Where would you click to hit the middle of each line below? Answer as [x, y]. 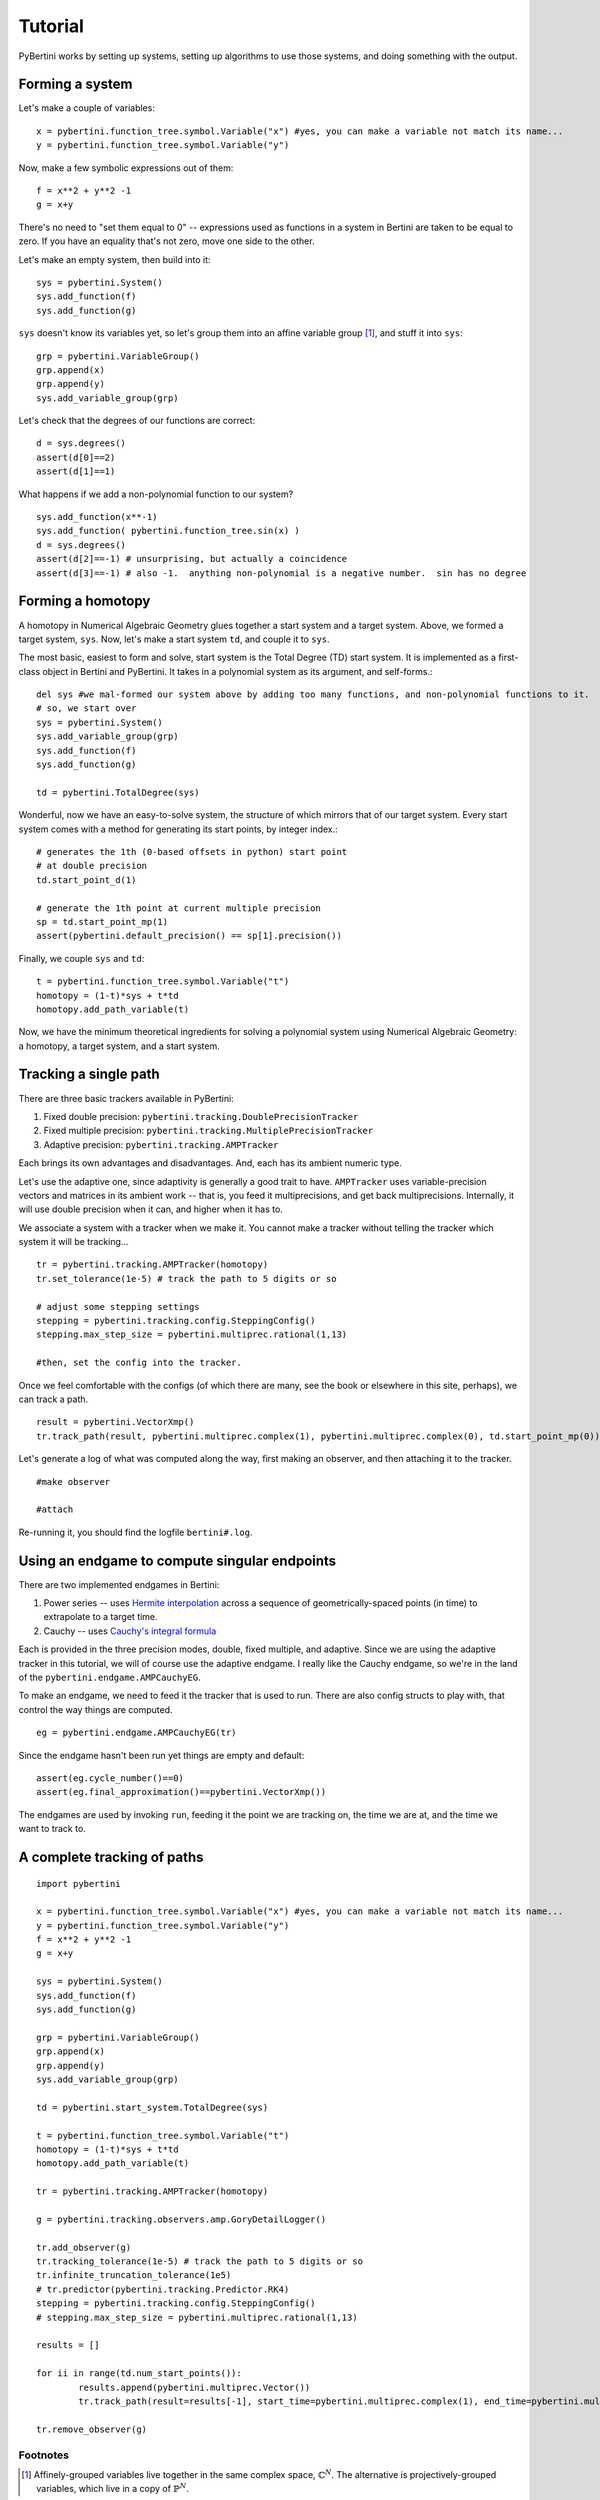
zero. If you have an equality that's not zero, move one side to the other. [166, 241]
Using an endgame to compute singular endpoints [177, 1560]
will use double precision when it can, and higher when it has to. [151, 1209]
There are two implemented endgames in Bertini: [119, 1584]
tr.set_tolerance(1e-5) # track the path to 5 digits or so [186, 1278]
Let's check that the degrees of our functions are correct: [137, 421]
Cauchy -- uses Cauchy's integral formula [130, 1631]
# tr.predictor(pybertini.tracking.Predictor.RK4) [163, 2289]
